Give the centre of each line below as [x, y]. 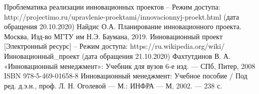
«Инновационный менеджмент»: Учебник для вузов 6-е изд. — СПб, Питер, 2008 [130, 66]
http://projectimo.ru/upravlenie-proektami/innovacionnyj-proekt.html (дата [122, 16]
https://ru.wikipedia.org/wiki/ [177, 46]
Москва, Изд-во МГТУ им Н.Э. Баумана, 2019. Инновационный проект [113, 36]
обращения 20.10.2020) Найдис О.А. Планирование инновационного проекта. [123, 26]
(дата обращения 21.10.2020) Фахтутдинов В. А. [156, 56]
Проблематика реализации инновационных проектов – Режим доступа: [112, 7]
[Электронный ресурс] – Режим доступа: [66, 46]
